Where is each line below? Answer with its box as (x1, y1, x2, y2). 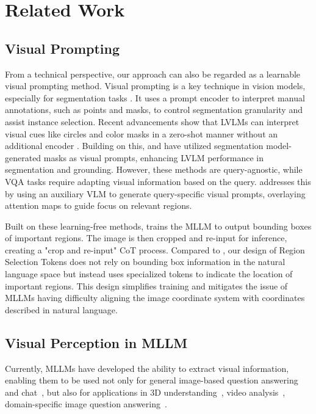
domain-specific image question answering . (5, 398, 167, 410)
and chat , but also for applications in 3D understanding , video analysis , (5, 385, 285, 398)
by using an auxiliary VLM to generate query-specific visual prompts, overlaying (5, 187, 306, 200)
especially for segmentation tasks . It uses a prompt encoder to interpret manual (5, 91, 305, 104)
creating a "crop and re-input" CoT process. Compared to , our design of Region (5, 243, 305, 256)
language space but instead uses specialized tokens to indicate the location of (5, 267, 293, 280)
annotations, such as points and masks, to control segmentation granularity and (5, 103, 303, 116)
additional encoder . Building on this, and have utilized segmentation (5, 139, 264, 152)
